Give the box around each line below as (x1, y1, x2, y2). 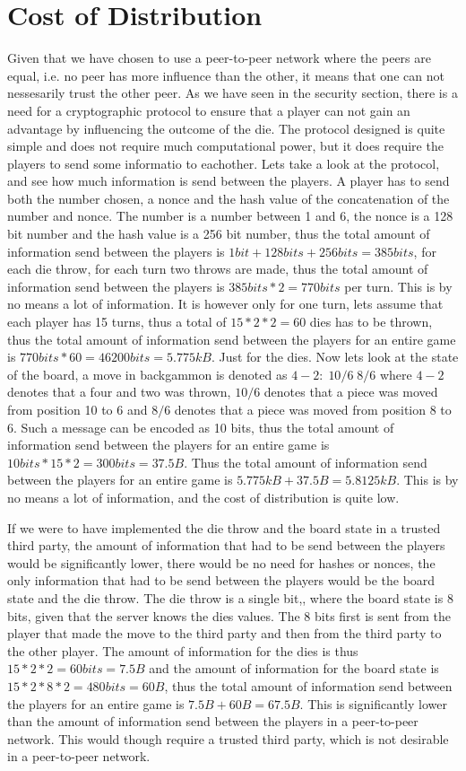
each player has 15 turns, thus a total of (7, 312, 227, 331)
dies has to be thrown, (309, 312, 433, 331)
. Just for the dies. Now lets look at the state (211, 347, 459, 366)
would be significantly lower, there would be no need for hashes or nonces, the (7, 553, 436, 572)
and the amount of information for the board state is (149, 659, 439, 678)
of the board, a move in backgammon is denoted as (7, 364, 288, 383)
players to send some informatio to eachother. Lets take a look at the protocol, (7, 153, 440, 172)
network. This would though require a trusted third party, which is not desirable (7, 729, 449, 748)
